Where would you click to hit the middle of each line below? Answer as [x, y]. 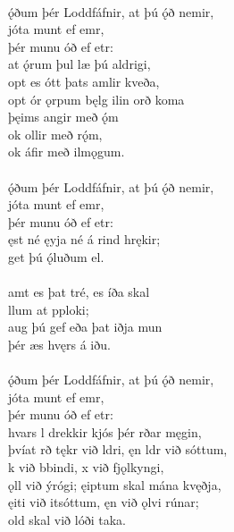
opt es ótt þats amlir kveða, [84, 81]
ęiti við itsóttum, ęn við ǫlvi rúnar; [104, 502]
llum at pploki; [49, 309]
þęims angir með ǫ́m [63, 117]
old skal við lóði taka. [67, 519]
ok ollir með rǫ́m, [55, 134]
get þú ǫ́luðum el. [56, 256]
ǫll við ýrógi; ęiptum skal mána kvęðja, [115, 484]
